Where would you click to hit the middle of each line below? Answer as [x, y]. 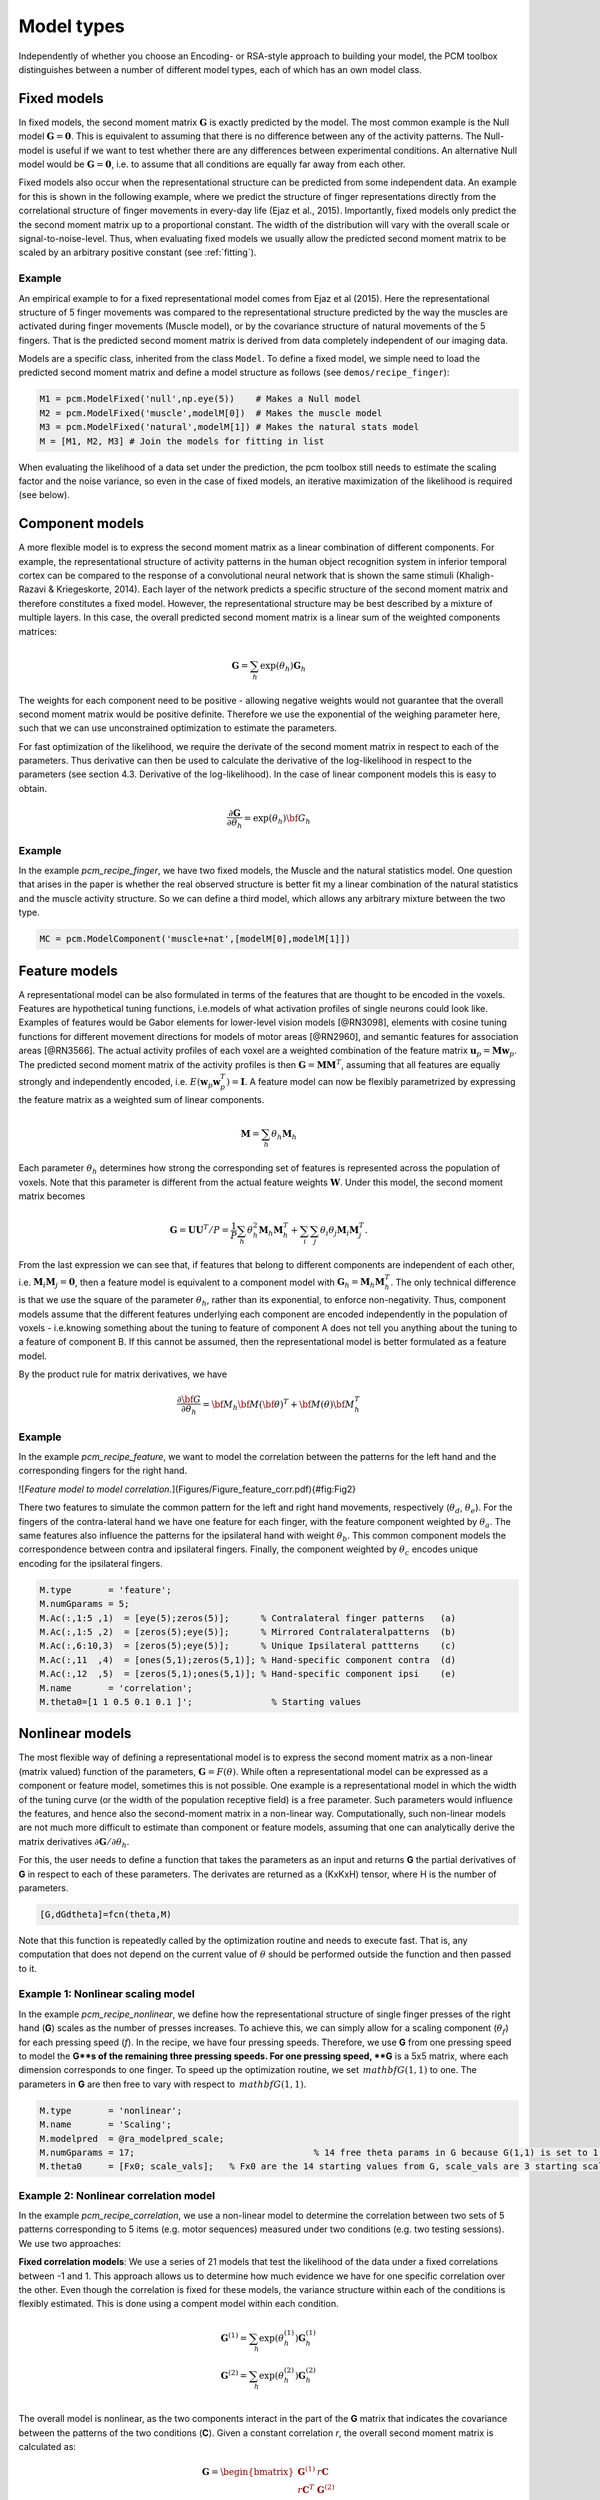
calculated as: [47, 2446]
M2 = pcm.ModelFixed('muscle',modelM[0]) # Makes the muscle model [211, 413]
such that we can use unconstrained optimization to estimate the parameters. [178, 728]
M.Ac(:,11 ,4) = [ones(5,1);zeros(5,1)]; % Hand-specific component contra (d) [248, 1659]
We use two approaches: [70, 2243]
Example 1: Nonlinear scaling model [106, 1994]
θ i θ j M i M [340, 1232]
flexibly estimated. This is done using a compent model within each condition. [178, 2304]
